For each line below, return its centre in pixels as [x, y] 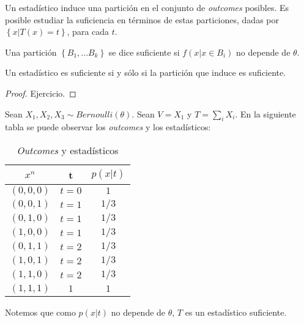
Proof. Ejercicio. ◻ [41, 93]
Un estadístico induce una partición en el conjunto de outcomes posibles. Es [147, 7]
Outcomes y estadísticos [68, 150]
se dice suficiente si [144, 52]
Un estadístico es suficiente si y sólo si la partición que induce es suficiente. [146, 72]
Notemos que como [40, 312]
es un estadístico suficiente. [236, 312]
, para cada [88, 32]
